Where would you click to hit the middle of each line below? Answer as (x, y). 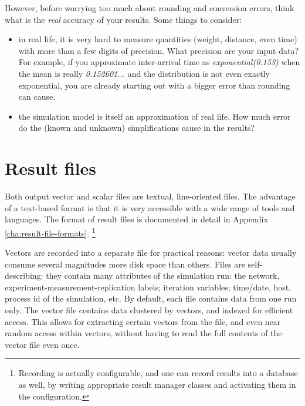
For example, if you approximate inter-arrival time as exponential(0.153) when (159, 62)
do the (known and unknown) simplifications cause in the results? (136, 128)
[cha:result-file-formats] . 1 (50, 232)
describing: (24, 275)
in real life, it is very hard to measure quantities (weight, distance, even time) (158, 39)
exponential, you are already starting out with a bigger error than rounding (154, 85)
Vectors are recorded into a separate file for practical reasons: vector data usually (151, 253)
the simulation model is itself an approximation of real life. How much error (155, 116)
